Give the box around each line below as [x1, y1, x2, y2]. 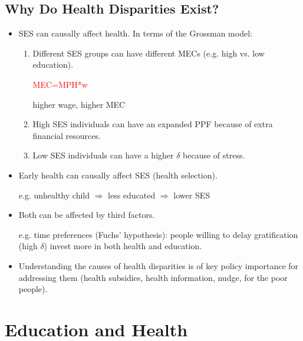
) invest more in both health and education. [44, 240, 202, 252]
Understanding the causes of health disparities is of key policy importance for [18, 259, 299, 272]
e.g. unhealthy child [18, 188, 90, 201]
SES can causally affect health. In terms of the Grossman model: [18, 27, 252, 39]
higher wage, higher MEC [32, 98, 126, 110]
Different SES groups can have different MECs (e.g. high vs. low [32, 47, 265, 59]
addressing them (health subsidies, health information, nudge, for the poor [18, 271, 288, 283]
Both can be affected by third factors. [18, 208, 155, 221]
